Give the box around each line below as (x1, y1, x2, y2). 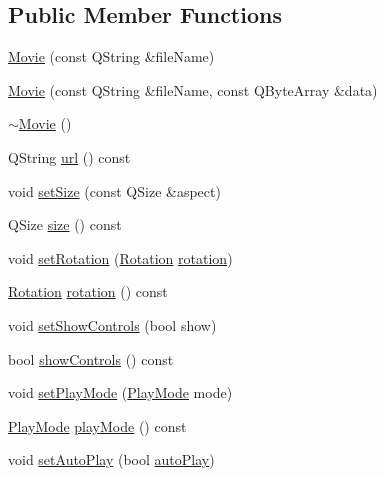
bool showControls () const (8, 348, 174, 369)
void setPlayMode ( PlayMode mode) (8, 382, 233, 403)
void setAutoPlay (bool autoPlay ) (8, 449, 215, 470)
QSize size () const (8, 214, 122, 235)
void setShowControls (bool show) (8, 314, 217, 335)
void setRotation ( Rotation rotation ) (8, 247, 233, 268)
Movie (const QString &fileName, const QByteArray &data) (8, 79, 378, 100)
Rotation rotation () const (8, 281, 168, 302)
